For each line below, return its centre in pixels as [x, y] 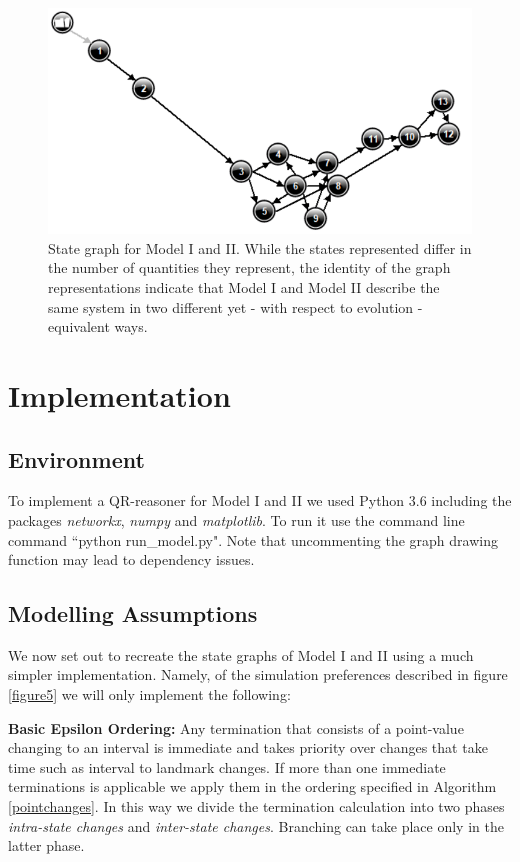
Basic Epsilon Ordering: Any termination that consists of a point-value [236, 727]
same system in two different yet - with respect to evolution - [235, 306]
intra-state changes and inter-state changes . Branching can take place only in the [256, 825]
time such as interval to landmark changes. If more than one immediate [227, 766]
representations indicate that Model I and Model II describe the [244, 286]
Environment [76, 458]
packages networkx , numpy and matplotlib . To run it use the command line [236, 519]
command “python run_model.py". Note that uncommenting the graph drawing [253, 539]
